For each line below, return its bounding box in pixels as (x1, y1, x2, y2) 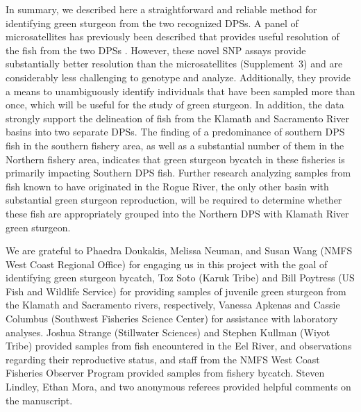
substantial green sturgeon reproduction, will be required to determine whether (6, 192, 342, 207)
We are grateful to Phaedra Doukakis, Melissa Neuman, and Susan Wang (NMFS (6, 243, 353, 258)
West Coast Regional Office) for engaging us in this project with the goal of (6, 256, 328, 271)
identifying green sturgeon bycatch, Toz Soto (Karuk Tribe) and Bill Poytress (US (6, 270, 355, 285)
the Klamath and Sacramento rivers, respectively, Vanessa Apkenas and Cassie (6, 297, 340, 312)
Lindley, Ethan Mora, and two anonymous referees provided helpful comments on (6, 379, 351, 394)
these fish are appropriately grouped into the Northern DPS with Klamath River (6, 206, 349, 220)
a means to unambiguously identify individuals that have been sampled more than (6, 83, 355, 98)
